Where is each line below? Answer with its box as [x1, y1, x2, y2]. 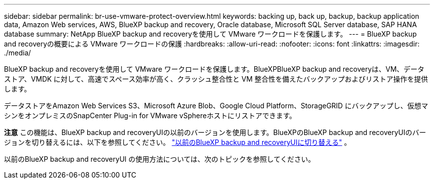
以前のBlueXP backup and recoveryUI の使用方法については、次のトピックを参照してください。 [4, 155, 315, 163]
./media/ [4, 48, 31, 57]
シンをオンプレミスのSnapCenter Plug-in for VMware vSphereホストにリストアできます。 [4, 111, 296, 120]
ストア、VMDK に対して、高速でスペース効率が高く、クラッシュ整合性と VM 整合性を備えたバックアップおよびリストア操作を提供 [4, 75, 428, 83]
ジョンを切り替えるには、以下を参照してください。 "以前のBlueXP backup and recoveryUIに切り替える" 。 [4, 138, 351, 146]
